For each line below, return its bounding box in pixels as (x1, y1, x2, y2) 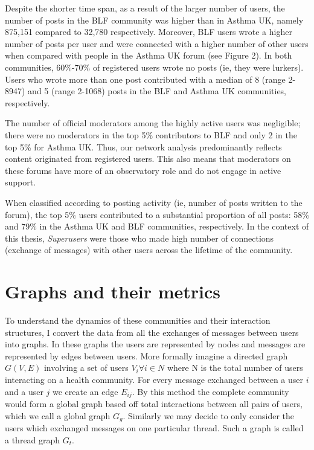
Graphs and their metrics (5, 279, 221, 304)
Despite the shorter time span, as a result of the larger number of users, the (5, 2, 285, 14)
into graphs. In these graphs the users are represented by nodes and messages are (5, 338, 306, 350)
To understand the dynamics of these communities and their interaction (5, 314, 271, 326)
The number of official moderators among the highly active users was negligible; (5, 117, 301, 129)
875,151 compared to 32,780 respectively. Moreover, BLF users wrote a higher (5, 25, 292, 38)
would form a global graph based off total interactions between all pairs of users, (5, 397, 303, 410)
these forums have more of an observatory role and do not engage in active (5, 164, 281, 176)
